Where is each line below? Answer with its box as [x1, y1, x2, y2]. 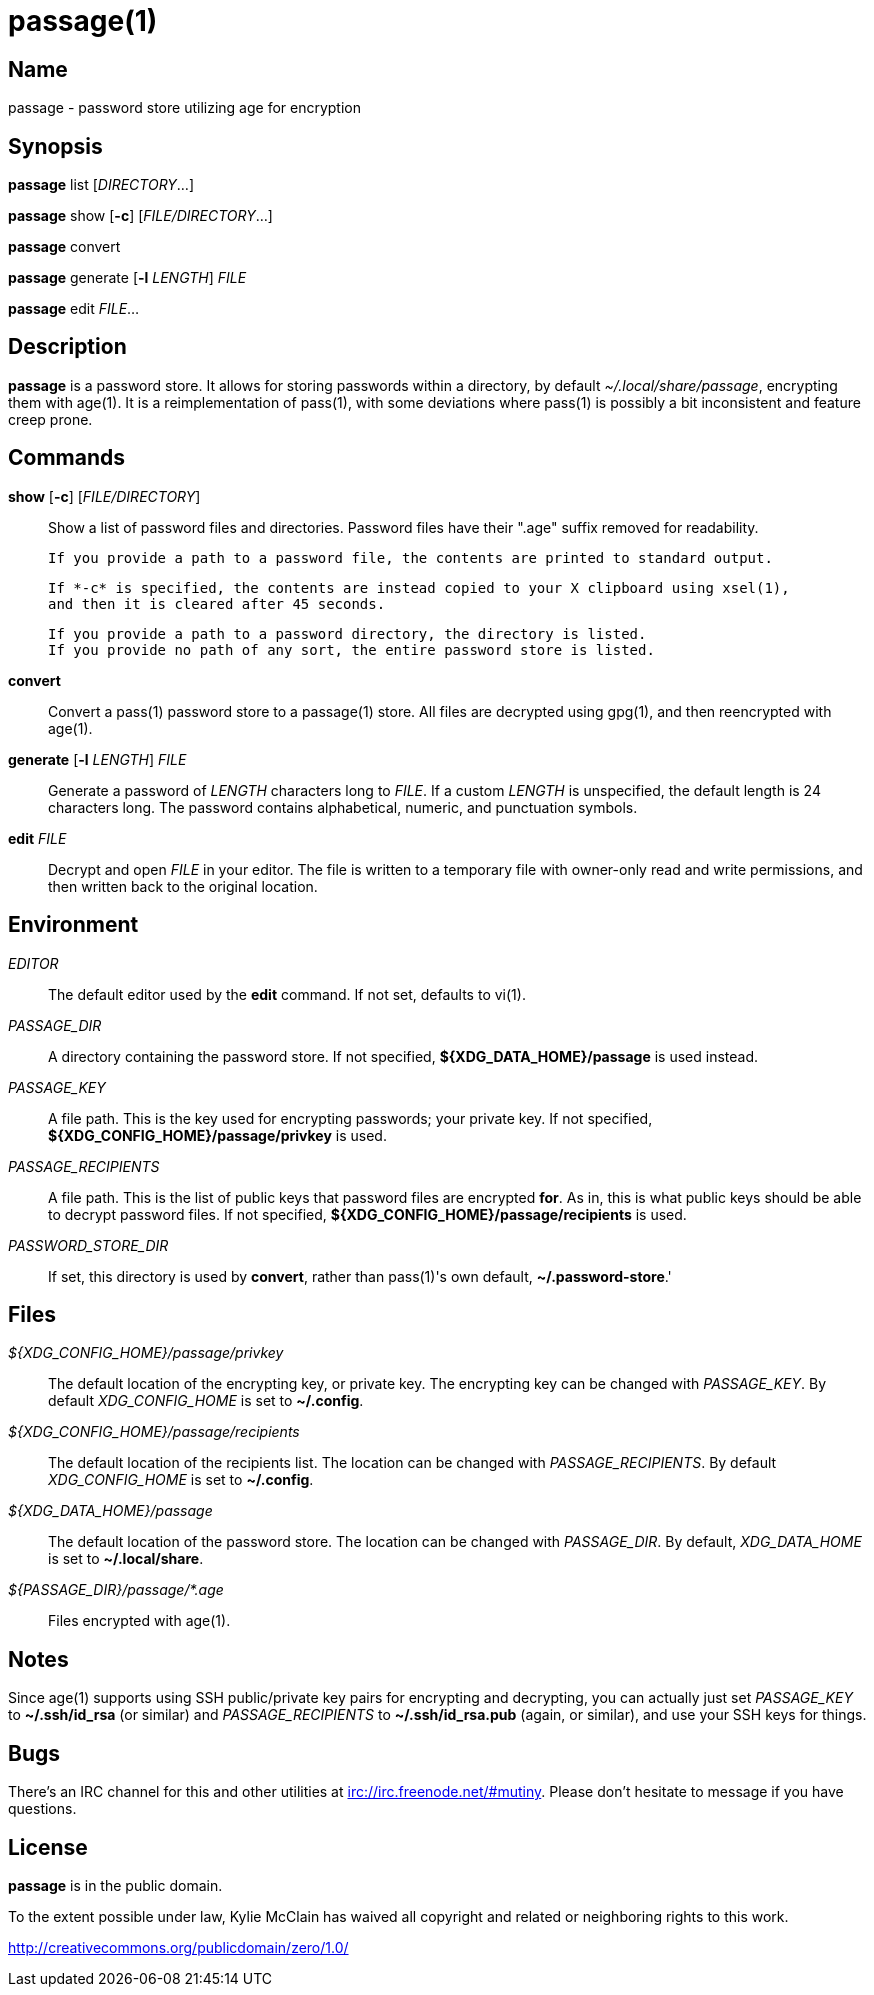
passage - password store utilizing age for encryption [8, 99, 362, 117]
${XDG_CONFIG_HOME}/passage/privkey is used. [48, 1126, 387, 1144]
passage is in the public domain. [8, 1876, 223, 1894]
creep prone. [8, 410, 93, 428]
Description [8, 334, 127, 360]
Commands [8, 445, 126, 471]
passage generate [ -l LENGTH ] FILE [8, 269, 247, 287]
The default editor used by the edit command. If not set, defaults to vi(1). [48, 985, 526, 1003]
